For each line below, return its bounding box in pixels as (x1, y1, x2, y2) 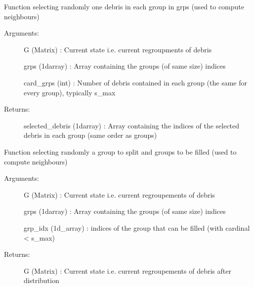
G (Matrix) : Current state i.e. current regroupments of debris (24, 44, 212, 54)
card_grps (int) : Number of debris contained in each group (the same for (24, 77, 247, 87)
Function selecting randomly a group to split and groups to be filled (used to (4, 146, 237, 157)
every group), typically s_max (24, 87, 116, 97)
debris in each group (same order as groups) (24, 130, 157, 140)
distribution (24, 275, 59, 286)
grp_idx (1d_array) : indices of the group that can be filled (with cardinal (24, 222, 250, 233)
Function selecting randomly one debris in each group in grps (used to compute (4, 1, 245, 11)
